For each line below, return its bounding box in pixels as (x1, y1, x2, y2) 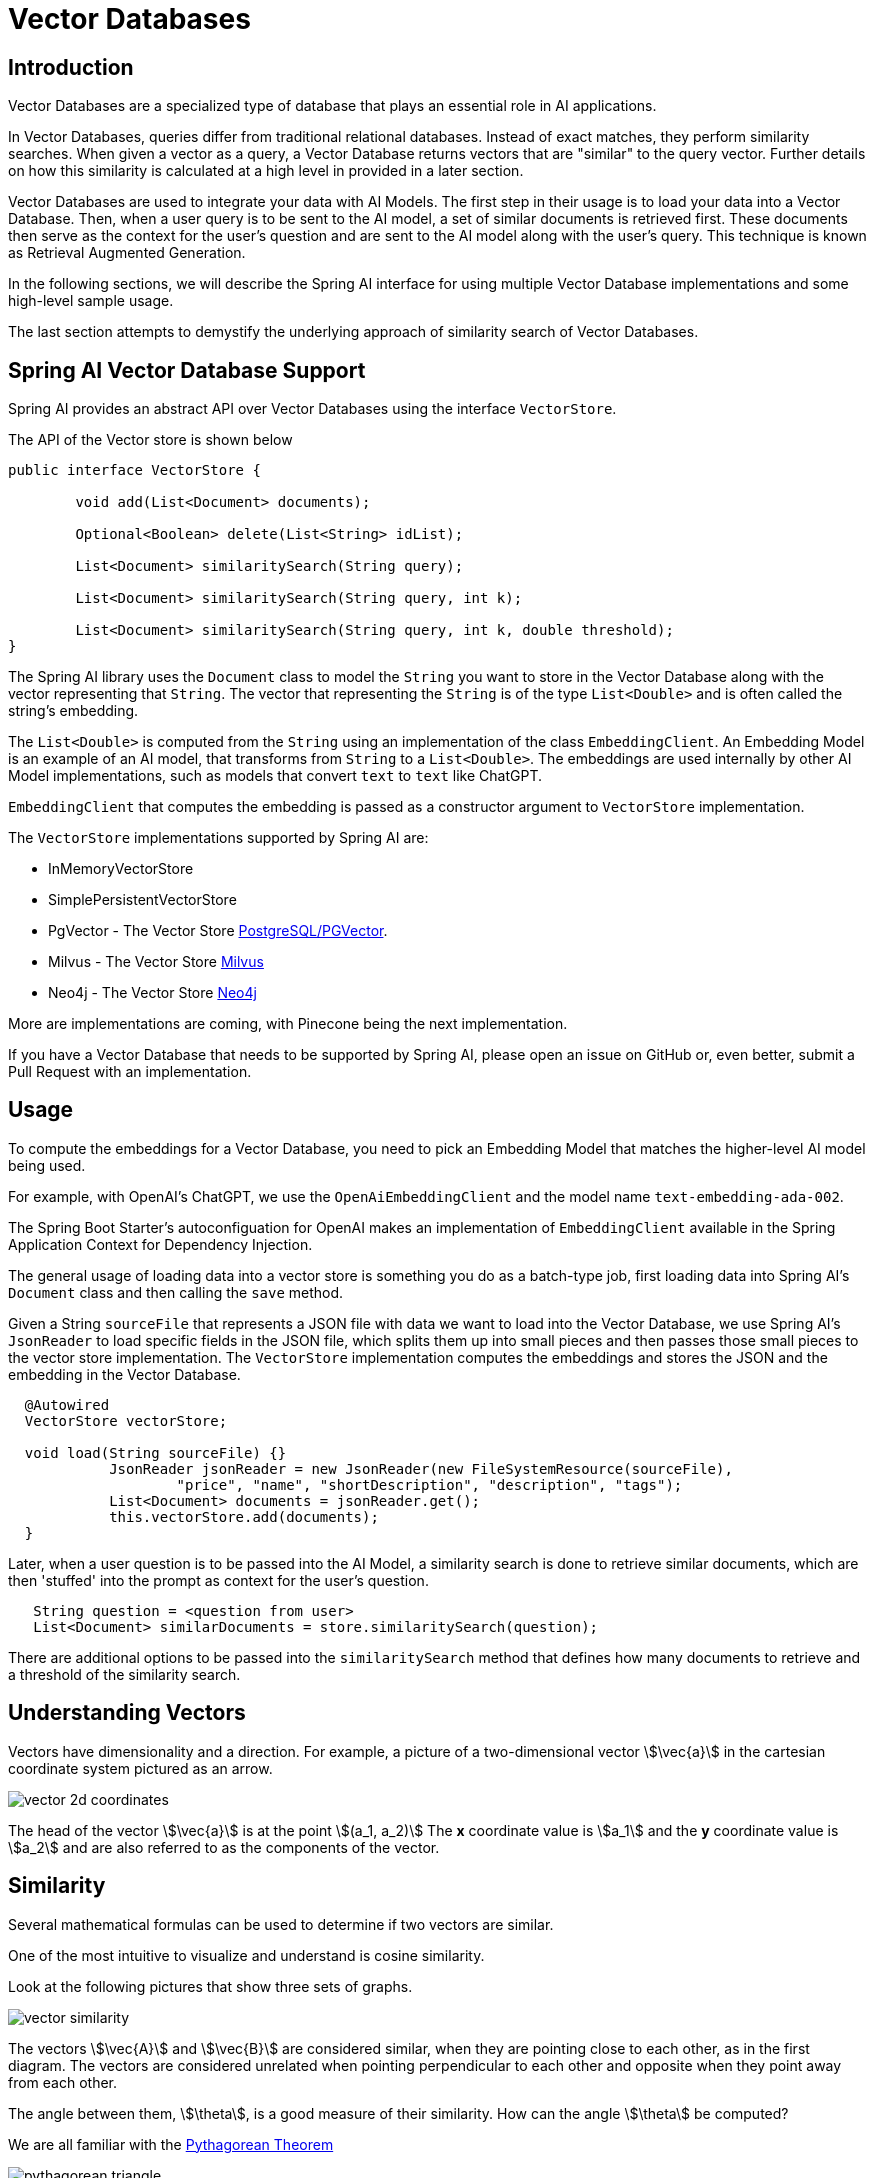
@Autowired (24, 1396, 110, 1413)
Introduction (8, 54, 134, 80)
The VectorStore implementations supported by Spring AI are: (8, 829, 429, 847)
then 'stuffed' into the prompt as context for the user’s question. (8, 1571, 429, 1589)
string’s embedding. (8, 702, 139, 720)
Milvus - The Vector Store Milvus (48, 953, 264, 971)
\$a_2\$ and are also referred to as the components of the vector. (8, 1838, 440, 1856)
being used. (8, 1156, 86, 1174)
